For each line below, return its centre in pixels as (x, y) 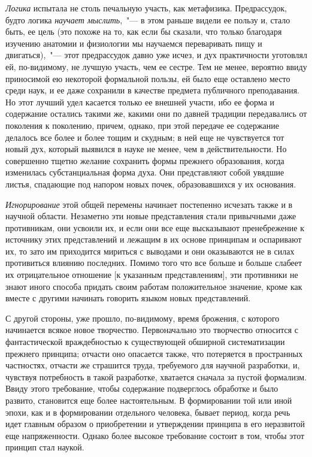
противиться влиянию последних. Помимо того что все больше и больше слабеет (154, 263)
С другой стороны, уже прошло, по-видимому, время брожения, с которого (143, 318)
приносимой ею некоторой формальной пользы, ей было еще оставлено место (148, 78)
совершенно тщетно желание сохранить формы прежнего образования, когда (145, 160)
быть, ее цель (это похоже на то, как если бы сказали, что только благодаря (144, 31)
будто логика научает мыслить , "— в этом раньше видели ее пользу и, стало (148, 19)
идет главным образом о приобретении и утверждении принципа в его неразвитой (155, 424)
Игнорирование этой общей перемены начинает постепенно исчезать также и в (149, 204)
